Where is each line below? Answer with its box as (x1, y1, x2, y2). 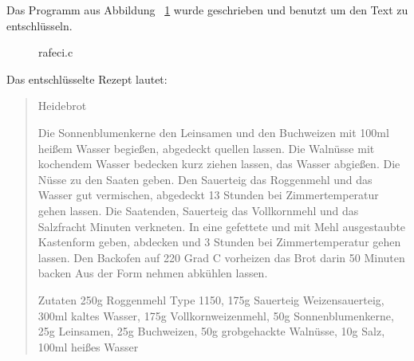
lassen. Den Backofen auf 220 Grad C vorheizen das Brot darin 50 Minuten (37, 249, 405, 265)
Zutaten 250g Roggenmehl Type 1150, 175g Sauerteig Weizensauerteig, (37, 291, 384, 308)
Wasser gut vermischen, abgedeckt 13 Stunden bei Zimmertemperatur (37, 186, 379, 203)
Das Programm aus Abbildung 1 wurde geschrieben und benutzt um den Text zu (6, 2, 408, 18)
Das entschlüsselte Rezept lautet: (6, 70, 168, 87)
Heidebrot (37, 97, 87, 114)
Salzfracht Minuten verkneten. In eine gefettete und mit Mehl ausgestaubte (37, 218, 406, 234)
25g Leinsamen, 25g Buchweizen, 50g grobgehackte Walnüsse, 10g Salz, (37, 323, 385, 339)
